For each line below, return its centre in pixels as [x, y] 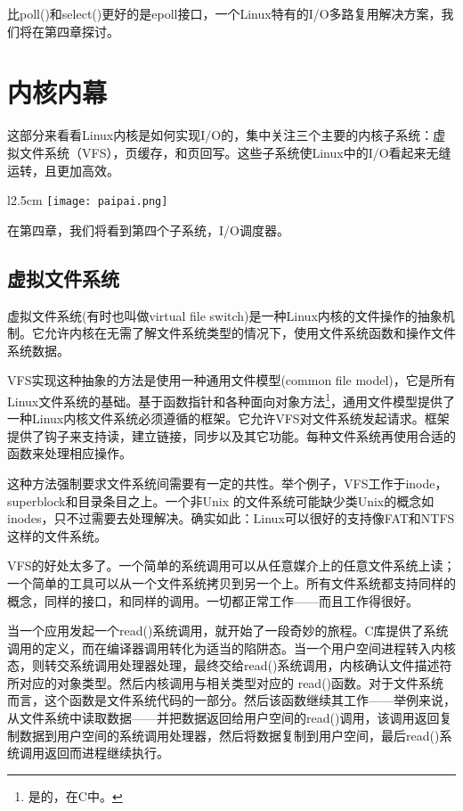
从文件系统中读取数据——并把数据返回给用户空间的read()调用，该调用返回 [223, 718]
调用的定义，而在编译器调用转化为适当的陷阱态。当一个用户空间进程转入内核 [231, 647]
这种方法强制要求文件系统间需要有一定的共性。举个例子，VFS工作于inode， [227, 483]
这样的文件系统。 [57, 535]
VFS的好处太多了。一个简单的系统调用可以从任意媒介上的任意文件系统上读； [231, 565]
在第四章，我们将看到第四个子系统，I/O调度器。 [148, 229]
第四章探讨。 [81, 31]
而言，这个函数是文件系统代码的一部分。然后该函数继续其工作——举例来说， [231, 700]
